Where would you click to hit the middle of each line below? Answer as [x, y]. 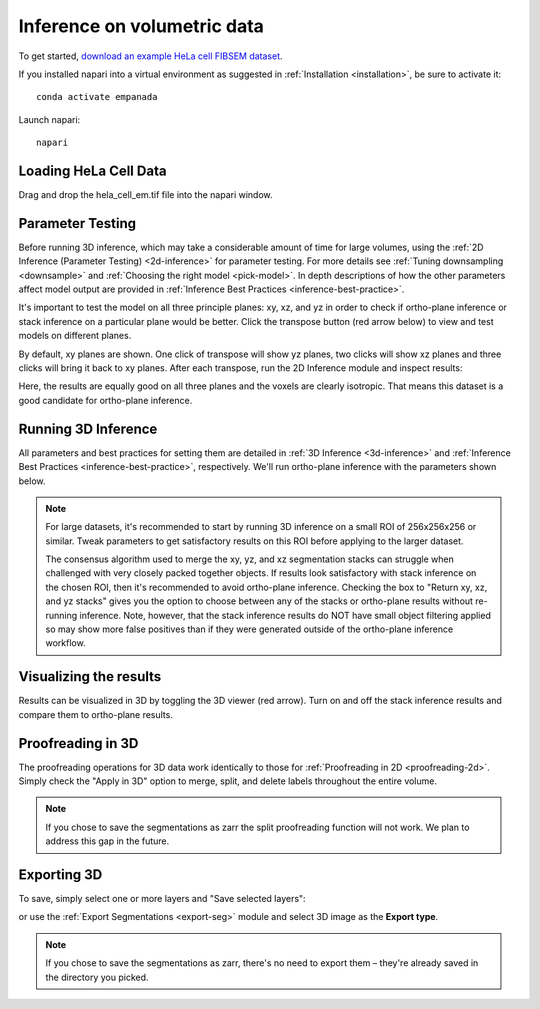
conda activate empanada [97, 97]
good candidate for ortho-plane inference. [105, 400]
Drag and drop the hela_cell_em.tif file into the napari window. [146, 195]
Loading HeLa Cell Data [92, 170]
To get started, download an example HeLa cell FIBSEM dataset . [151, 56]
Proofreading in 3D [78, 743]
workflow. [65, 643]
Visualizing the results [90, 676]
